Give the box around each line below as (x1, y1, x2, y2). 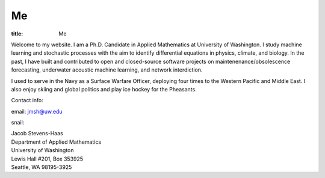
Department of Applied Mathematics (11, 138, 102, 146)
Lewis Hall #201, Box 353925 (11, 155, 84, 162)
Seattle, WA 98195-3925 (11, 164, 72, 171)
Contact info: (11, 97, 43, 104)
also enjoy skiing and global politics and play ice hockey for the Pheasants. (11, 85, 197, 93)
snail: (11, 119, 25, 126)
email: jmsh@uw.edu (11, 108, 63, 115)
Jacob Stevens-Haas (11, 130, 63, 137)
